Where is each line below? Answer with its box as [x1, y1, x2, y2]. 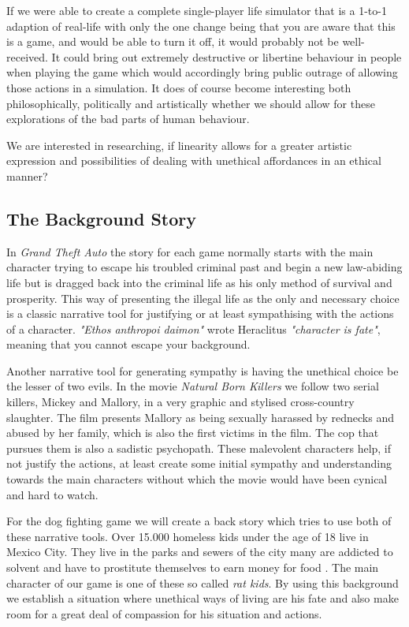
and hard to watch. [6, 486, 99, 502]
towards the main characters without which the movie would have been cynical [6, 471, 388, 487]
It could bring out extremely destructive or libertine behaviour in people [51, 48, 402, 65]
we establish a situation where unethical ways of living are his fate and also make [6, 590, 399, 606]
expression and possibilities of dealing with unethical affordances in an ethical [6, 152, 381, 169]
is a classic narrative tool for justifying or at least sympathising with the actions [6, 305, 394, 322]
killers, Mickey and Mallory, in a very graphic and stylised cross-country [6, 394, 355, 410]
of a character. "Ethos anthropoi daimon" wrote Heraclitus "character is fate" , [6, 320, 381, 337]
